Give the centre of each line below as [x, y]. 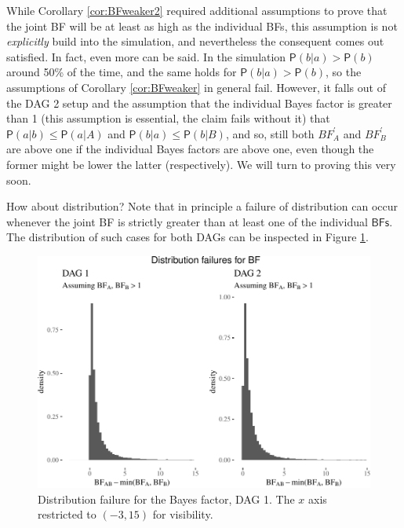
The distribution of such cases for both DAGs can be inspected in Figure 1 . [187, 237]
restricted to [67, 514]
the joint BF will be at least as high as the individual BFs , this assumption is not [202, 26]
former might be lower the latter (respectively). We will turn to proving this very [201, 164]
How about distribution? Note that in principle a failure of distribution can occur [202, 206]
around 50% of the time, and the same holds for [122, 72]
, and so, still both [270, 133]
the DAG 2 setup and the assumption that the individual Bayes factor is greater [199, 103]
